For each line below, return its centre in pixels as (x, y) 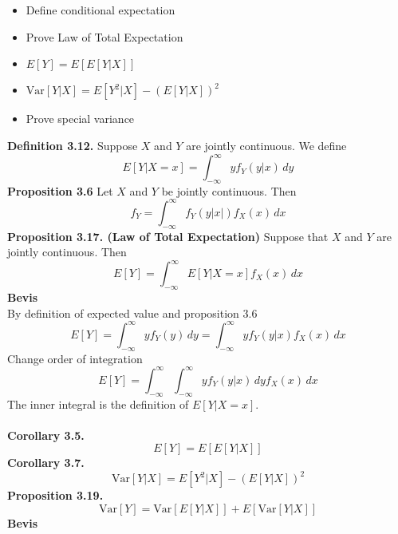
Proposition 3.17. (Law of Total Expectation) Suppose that (168, 236)
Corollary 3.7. (46, 463)
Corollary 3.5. (46, 435)
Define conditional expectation (100, 10)
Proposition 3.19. (55, 495)
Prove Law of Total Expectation (104, 36)
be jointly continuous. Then (229, 190)
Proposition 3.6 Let (60, 190)
